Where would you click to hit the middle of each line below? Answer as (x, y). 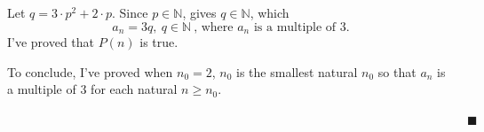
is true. (159, 42)
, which (270, 12)
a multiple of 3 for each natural (92, 89)
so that (397, 71)
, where (214, 27)
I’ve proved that (51, 42)
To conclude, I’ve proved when (90, 71)
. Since (130, 12)
